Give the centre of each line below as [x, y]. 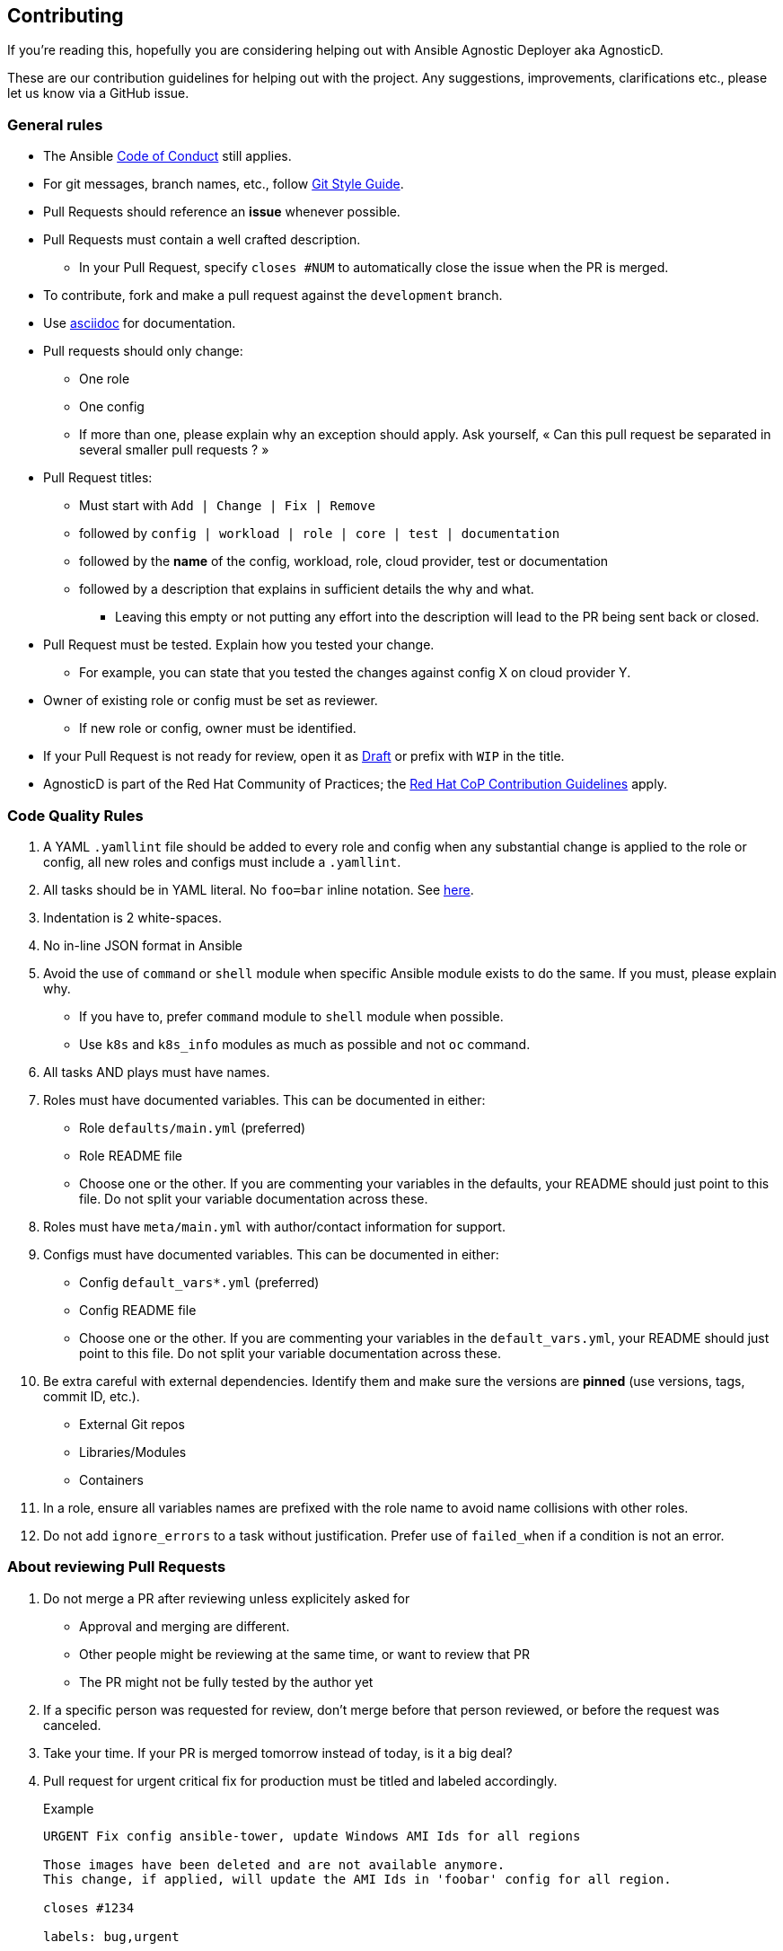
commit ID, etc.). [92, 1396]
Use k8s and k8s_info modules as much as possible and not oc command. [305, 1044]
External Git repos [132, 1424]
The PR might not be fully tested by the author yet [226, 1682]
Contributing [66, 16]
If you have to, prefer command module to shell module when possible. [291, 1016]
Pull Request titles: [98, 478]
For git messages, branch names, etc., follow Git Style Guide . [224, 184]
